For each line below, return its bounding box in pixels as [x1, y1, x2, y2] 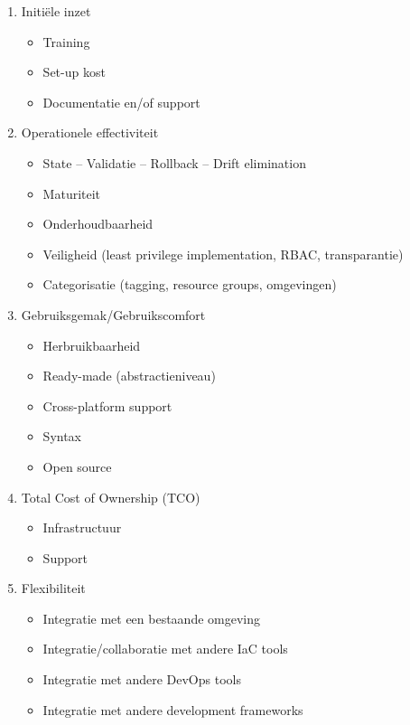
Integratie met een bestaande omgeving [42, 608, 261, 627]
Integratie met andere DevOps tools [42, 670, 241, 689]
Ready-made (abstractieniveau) [42, 366, 216, 385]
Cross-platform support [42, 396, 172, 415]
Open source [42, 457, 112, 475]
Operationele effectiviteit [21, 123, 159, 142]
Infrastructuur [42, 518, 122, 537]
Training [42, 32, 90, 51]
